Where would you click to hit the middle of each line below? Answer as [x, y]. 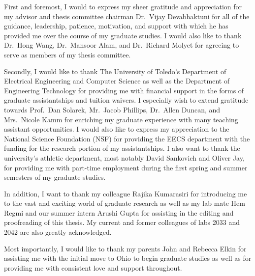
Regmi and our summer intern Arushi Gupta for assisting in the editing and [119, 212]
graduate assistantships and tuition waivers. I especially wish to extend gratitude [126, 100]
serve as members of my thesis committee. [67, 54]
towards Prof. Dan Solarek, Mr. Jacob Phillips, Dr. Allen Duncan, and [112, 109]
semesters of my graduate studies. [55, 177]
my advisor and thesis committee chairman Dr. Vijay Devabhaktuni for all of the [127, 16]
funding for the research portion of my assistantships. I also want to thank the [122, 148]
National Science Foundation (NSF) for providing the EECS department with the [127, 138]
